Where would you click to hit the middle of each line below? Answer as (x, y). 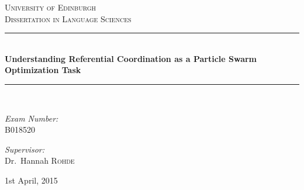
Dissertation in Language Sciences (68, 18)
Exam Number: (32, 118)
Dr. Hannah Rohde (40, 160)
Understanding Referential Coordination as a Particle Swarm (131, 58)
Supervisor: (25, 149)
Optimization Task (43, 70)
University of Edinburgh (51, 7)
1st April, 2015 (31, 180)
